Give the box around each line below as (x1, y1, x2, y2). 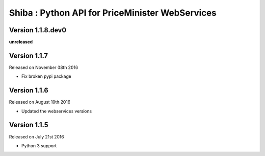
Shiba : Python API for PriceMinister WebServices (9, 7, 217, 18)
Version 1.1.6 (9, 86, 49, 95)
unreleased (9, 39, 33, 45)
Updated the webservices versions (21, 108, 92, 114)
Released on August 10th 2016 (9, 99, 71, 105)
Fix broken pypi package (21, 73, 71, 79)
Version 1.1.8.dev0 (9, 26, 66, 34)
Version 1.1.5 (9, 121, 49, 129)
